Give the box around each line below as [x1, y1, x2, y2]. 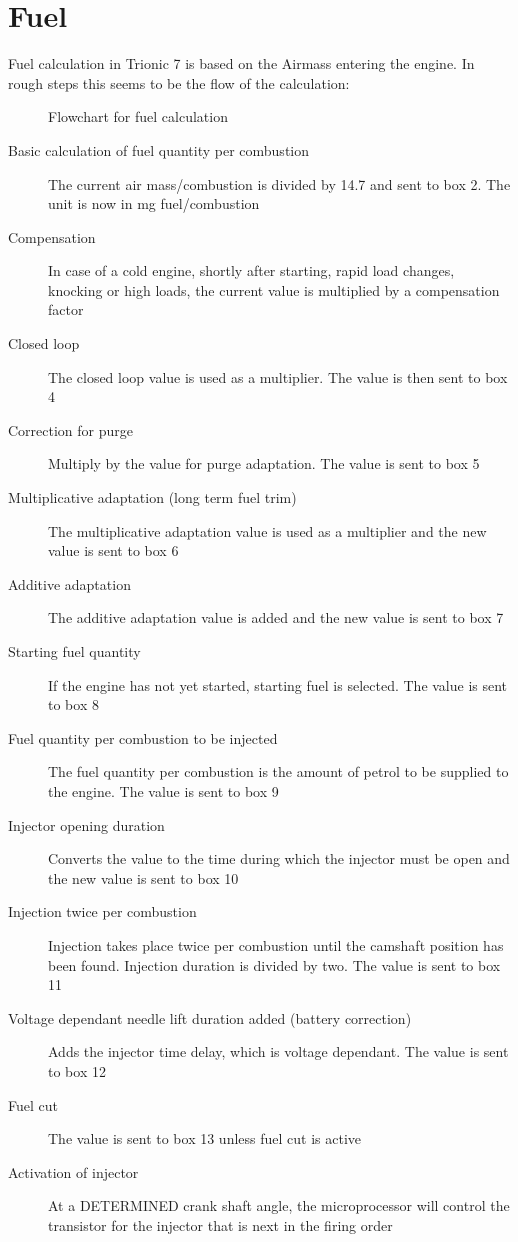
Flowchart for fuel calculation [48, 106, 228, 127]
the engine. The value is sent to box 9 [48, 780, 279, 801]
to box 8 [48, 694, 99, 715]
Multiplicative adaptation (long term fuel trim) [8, 487, 297, 508]
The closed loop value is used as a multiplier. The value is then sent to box [48, 366, 508, 387]
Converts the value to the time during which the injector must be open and [48, 848, 510, 869]
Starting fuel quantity [8, 641, 141, 661]
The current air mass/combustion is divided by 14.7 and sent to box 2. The [48, 173, 511, 194]
